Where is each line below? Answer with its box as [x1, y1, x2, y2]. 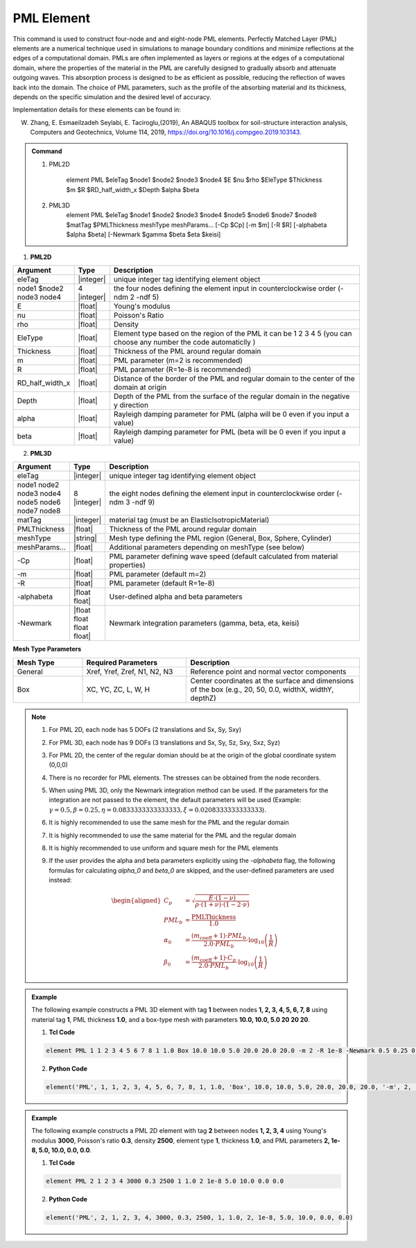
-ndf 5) [136, 292, 159, 302]
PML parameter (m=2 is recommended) [113, 355, 243, 365]
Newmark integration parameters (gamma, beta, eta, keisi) [109, 618, 300, 628]
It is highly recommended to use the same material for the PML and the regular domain [49, 831, 297, 839]
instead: [49, 876, 72, 884]
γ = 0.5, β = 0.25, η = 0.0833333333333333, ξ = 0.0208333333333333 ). [49, 805, 267, 814]
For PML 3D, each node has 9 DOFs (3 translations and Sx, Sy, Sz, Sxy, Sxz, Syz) [49, 738, 281, 746]
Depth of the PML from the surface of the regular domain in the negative [113, 391, 350, 401]
